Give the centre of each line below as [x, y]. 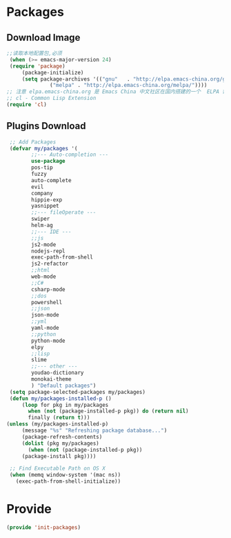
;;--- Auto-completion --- [70, 155]
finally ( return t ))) [59, 418]
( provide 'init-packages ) [43, 528]
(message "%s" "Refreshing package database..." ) [94, 431]
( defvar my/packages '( [43, 148]
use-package [49, 161]
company [42, 193]
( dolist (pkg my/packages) [60, 443]
